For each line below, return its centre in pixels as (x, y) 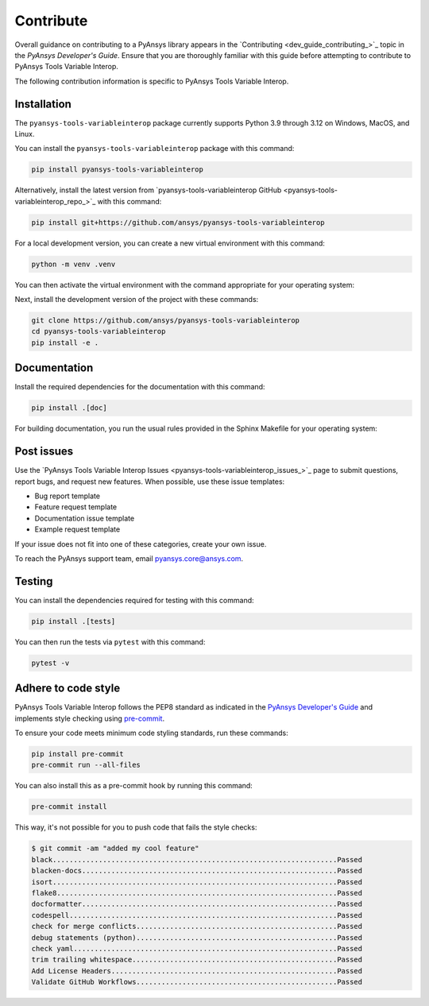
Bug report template (68, 496)
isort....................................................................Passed (197, 882)
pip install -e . (65, 342)
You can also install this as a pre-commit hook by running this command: (134, 786)
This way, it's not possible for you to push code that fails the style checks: (136, 827)
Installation (43, 104)
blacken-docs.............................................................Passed (197, 871)
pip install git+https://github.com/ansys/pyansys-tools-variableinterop (178, 222)
